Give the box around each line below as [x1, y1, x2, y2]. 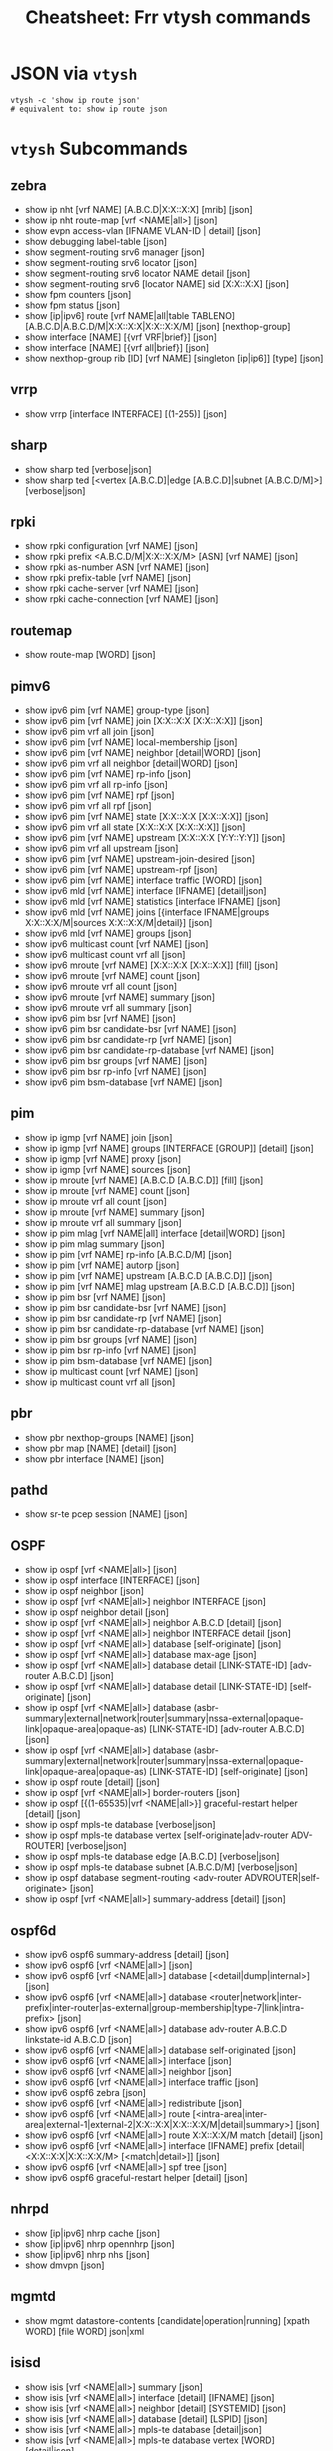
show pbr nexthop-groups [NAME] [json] [24, 1431, 195, 1443]
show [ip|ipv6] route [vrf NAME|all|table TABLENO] [24, 309, 236, 321]
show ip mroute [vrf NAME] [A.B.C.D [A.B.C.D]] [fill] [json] [24, 1174, 264, 1186]
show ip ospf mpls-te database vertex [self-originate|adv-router [24, 1829, 289, 1841]
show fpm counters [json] [24, 288, 132, 300]
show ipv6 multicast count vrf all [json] [24, 949, 186, 960]
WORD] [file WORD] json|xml [24, 2325, 145, 2337]
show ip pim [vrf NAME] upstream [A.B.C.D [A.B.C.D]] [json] [24, 1269, 273, 1281]
